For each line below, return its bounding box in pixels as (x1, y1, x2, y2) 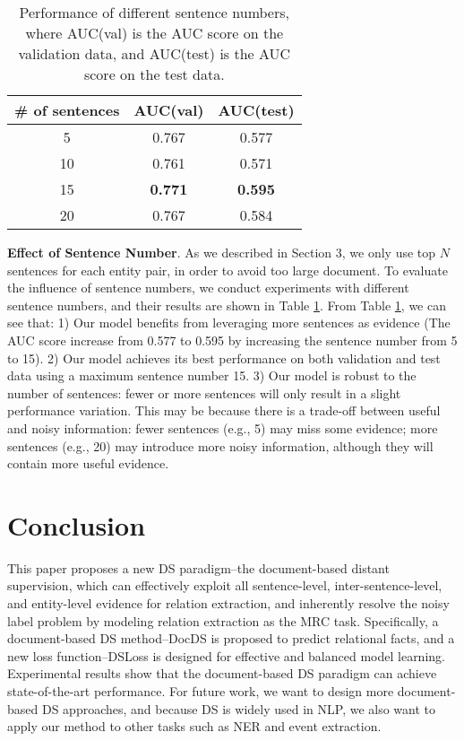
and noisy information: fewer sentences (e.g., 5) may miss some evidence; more (7, 418, 438, 437)
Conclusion (7, 506, 146, 543)
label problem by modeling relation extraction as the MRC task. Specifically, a (7, 611, 439, 630)
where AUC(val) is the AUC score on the (25, 22, 284, 43)
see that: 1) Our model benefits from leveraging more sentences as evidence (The (7, 313, 451, 332)
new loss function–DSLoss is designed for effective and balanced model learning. (7, 646, 445, 665)
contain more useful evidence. (7, 454, 169, 473)
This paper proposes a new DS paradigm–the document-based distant (7, 558, 390, 577)
